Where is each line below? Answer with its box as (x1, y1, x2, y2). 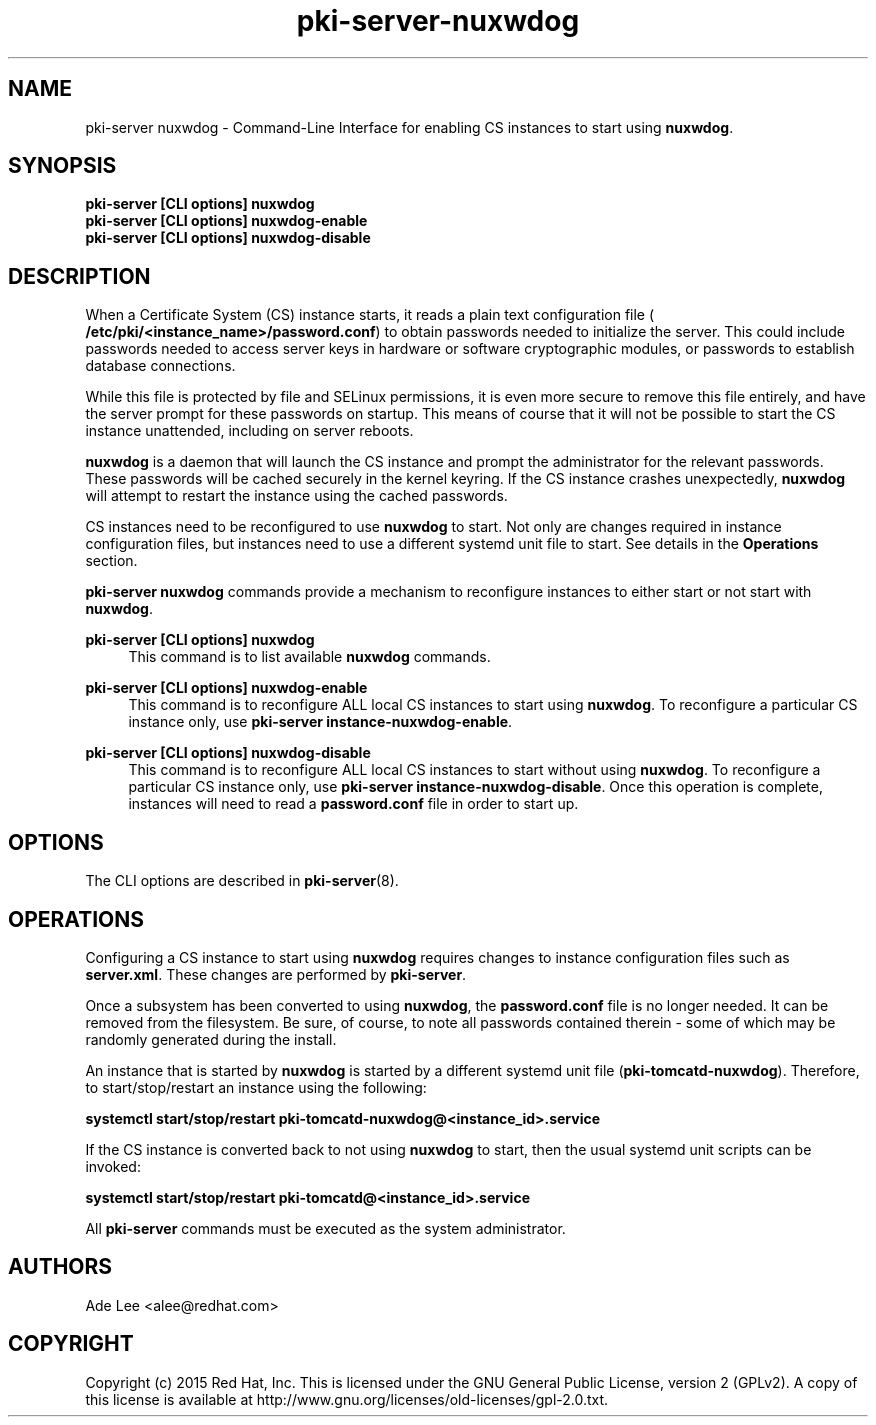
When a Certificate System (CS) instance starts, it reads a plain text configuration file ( (85, 306, 655, 324)
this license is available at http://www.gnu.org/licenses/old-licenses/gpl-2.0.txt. (85, 1390, 609, 1408)
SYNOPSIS (8, 153, 117, 179)
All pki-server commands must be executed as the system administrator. (85, 1219, 566, 1237)
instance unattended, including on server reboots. (85, 422, 414, 440)
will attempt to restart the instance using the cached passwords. (85, 487, 508, 505)
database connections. (85, 357, 236, 375)
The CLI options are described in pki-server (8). (85, 872, 399, 890)
